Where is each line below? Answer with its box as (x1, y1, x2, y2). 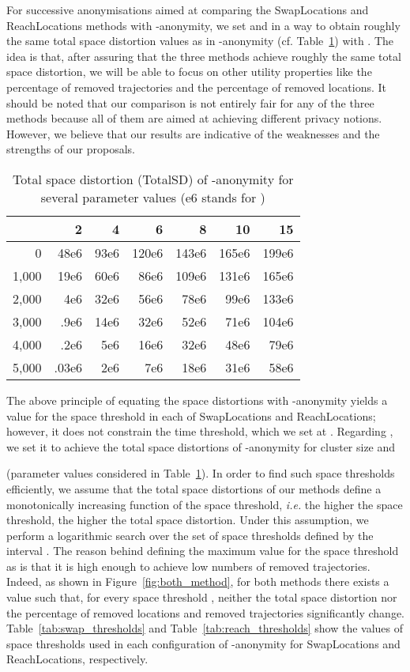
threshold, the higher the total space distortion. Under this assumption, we (6, 512, 369, 528)
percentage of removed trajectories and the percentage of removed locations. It (6, 78, 387, 95)
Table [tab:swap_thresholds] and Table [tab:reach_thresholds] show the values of (6, 620, 404, 636)
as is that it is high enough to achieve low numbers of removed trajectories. (6, 557, 371, 574)
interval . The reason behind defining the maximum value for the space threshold (6, 542, 399, 559)
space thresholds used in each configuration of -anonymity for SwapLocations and (6, 635, 401, 651)
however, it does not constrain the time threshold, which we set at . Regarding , (6, 423, 393, 440)
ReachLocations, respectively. (6, 651, 149, 667)
